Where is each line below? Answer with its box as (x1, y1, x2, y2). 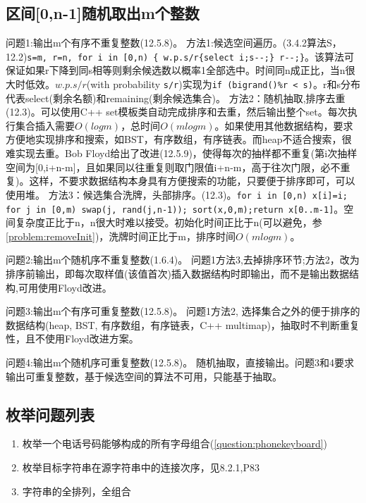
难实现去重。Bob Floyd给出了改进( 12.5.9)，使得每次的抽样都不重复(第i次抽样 (6, 146, 358, 161)
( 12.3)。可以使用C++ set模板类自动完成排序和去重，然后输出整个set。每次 (6, 104, 348, 119)
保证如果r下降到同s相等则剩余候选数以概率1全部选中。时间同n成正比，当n (6, 63, 346, 77)
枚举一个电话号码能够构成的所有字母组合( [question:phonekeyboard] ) (22, 436, 328, 451)
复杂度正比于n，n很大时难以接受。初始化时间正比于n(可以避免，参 (15, 215, 322, 230)
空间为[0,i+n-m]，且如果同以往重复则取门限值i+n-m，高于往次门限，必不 (6, 159, 341, 174)
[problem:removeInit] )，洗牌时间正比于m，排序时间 (6, 228, 236, 243)
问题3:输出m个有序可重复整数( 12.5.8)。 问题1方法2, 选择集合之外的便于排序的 (6, 304, 360, 318)
